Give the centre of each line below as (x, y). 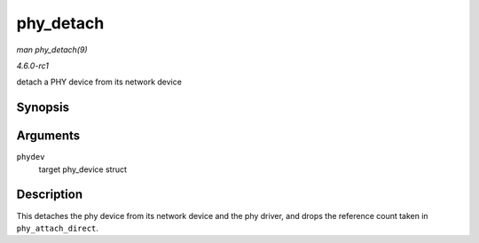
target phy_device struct (83, 169)
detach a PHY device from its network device (99, 82)
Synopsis (43, 108)
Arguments (48, 136)
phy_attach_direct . (58, 228)
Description (50, 195)
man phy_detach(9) (52, 50)
